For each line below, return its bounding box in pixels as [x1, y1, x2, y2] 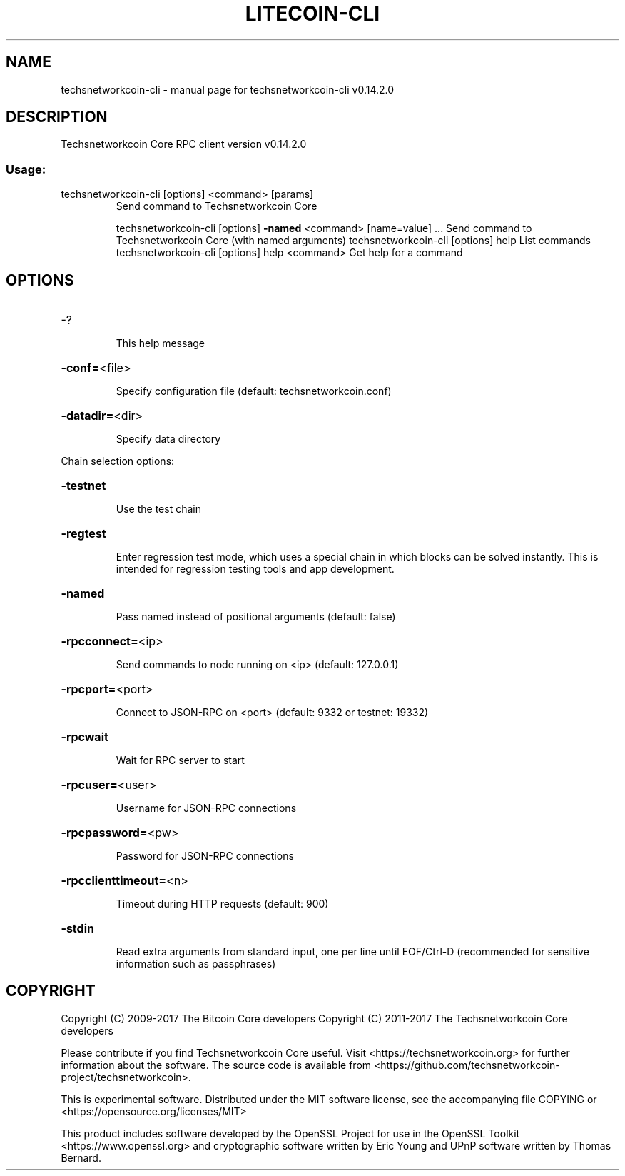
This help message [116, 337, 205, 350]
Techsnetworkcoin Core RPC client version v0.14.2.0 [61, 138, 307, 151]
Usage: [6, 161, 46, 176]
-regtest [61, 526, 106, 541]
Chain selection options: [61, 455, 175, 468]
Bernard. [61, 1151, 101, 1164]
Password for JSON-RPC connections [116, 850, 294, 863]
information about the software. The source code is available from [61, 1058, 372, 1071]
